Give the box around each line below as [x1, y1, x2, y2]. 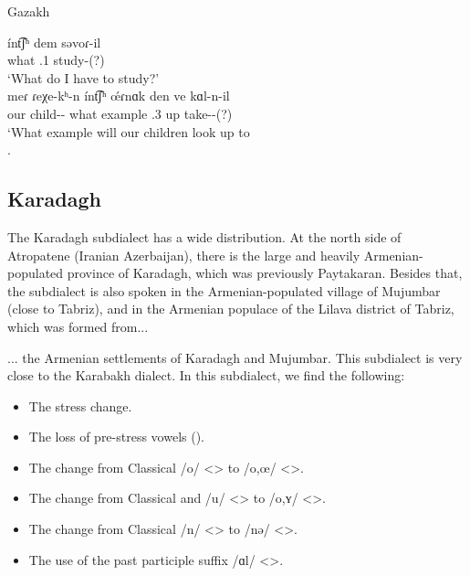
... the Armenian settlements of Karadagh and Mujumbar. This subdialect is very [7, 347, 463, 367]
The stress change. [28, 396, 132, 415]
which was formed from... [7, 316, 149, 336]
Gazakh [7, 2, 50, 20]
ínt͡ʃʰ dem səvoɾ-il [7, 32, 101, 51]
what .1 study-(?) [7, 50, 105, 69]
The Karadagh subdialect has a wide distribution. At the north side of [7, 227, 402, 246]
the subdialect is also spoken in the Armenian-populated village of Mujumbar [7, 281, 441, 300]
